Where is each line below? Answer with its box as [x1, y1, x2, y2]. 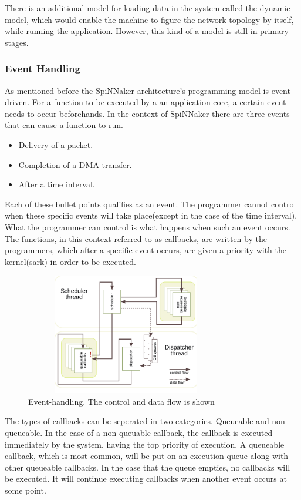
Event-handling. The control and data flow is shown [28, 395, 215, 407]
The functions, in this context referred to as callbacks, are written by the [5, 232, 267, 244]
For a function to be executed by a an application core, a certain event [32, 96, 286, 108]
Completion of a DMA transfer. [18, 158, 132, 170]
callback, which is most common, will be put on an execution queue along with [5, 449, 289, 462]
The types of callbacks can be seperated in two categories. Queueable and [5, 415, 269, 427]
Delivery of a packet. [18, 138, 93, 150]
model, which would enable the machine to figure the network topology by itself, [5, 13, 294, 25]
